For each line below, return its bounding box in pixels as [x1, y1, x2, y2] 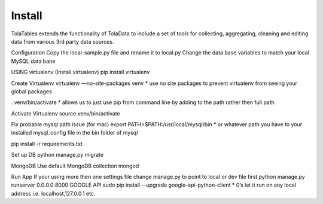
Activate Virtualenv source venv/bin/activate [11, 109, 121, 117]
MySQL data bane [11, 57, 56, 65]
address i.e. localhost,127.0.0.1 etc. [11, 190, 96, 197]
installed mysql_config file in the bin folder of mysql [11, 129, 138, 136]
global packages [11, 87, 52, 95]
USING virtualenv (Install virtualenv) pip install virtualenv [11, 69, 150, 76]
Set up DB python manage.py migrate [11, 151, 104, 159]
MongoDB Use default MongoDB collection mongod [11, 162, 139, 169]
